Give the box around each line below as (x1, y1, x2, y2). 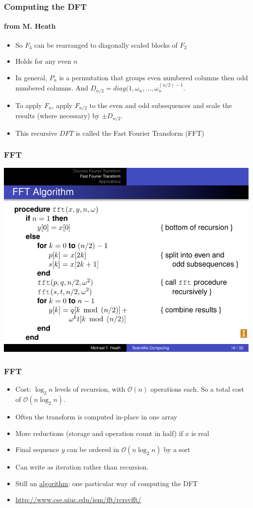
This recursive (15, 127, 57, 138)
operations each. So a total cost (150, 384, 244, 394)
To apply (15, 100, 42, 110)
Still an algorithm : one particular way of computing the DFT (15, 478, 198, 488)
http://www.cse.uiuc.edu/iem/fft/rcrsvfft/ (15, 494, 142, 505)
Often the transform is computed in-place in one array (15, 411, 178, 421)
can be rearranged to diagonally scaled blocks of (34, 39, 178, 50)
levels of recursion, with (54, 384, 126, 394)
